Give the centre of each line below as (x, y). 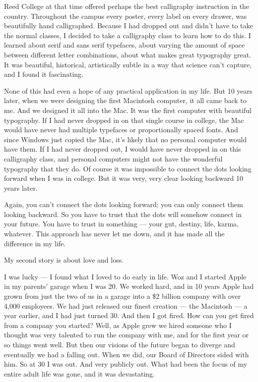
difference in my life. (35, 243)
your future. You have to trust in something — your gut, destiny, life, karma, (121, 224)
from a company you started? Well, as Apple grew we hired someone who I (118, 325)
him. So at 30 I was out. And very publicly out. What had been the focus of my (126, 364)
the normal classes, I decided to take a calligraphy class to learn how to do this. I (128, 35)
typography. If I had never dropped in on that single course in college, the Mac (124, 120)
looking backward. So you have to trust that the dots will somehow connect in (123, 214)
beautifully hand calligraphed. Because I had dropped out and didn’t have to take (129, 26)
